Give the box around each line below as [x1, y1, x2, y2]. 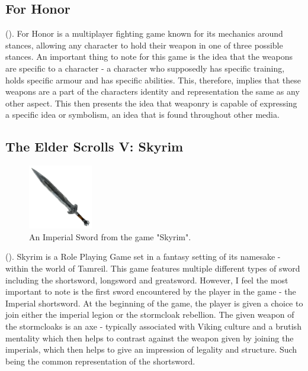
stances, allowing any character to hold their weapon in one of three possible [5, 38, 283, 51]
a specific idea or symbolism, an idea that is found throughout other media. [5, 108, 280, 121]
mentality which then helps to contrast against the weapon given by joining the [5, 331, 294, 344]
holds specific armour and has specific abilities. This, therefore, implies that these [5, 73, 301, 86]
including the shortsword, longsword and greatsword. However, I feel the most [5, 273, 288, 286]
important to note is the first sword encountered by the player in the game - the [5, 285, 296, 298]
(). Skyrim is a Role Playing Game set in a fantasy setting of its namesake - [5, 250, 281, 263]
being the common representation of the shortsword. [5, 354, 195, 367]
